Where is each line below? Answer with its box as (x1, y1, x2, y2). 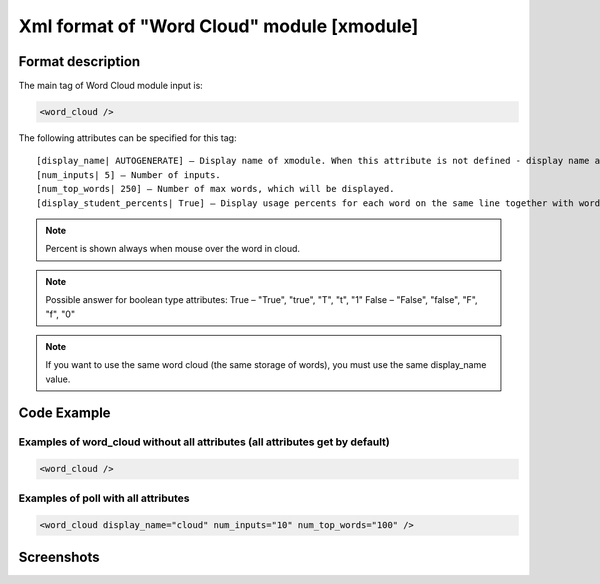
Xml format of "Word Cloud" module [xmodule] (18, 15, 419, 37)
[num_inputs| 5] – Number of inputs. (36, 169, 222, 180)
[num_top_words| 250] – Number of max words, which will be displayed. (36, 183, 395, 195)
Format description (18, 53, 141, 70)
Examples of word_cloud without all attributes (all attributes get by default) (18, 435, 390, 449)
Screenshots (18, 548, 100, 565)
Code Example (18, 404, 111, 421)
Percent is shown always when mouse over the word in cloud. (45, 243, 300, 255)
